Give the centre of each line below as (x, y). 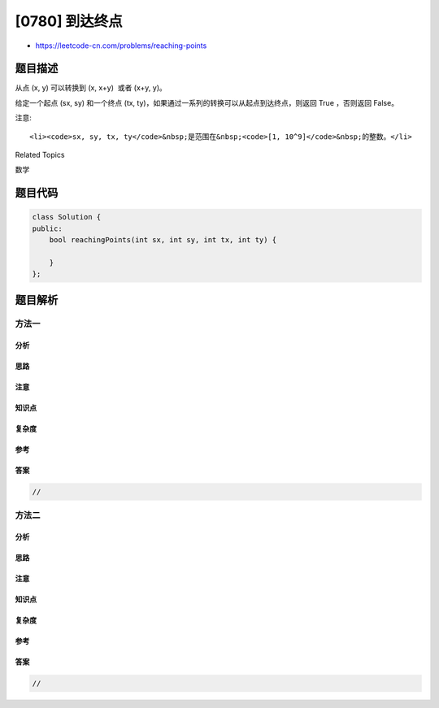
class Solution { (67, 217)
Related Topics (40, 155)
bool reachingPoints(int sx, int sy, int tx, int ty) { (163, 240)
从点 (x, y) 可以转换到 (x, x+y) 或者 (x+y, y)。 (91, 88)
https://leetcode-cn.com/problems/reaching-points (121, 46)
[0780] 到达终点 (69, 21)
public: (47, 228)
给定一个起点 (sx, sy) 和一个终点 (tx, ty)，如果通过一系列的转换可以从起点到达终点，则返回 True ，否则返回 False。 (206, 102)
